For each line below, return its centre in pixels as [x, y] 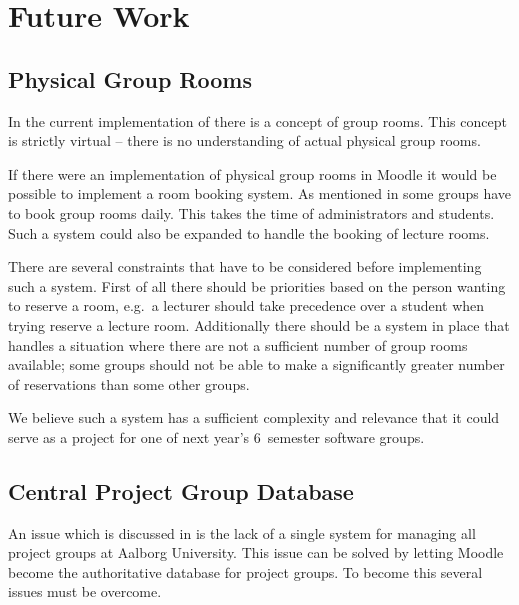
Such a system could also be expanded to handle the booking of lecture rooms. [249, 232]
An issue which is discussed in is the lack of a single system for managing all [242, 532]
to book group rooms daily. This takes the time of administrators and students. [251, 212]
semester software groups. [346, 436]
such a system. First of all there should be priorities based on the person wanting [257, 285]
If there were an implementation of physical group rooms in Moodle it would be [252, 173]
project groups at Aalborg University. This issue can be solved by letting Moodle [256, 552]
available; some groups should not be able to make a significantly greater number [256, 364]
